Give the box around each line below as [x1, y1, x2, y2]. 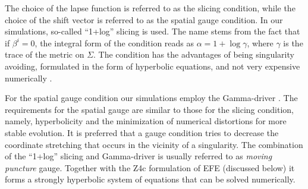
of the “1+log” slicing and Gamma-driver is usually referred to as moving [5, 150, 272, 162]
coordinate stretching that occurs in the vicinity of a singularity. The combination [5, 138, 303, 150]
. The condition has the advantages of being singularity [93, 48, 294, 61]
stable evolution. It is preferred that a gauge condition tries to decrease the [5, 126, 279, 138]
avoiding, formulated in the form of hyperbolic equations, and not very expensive [5, 59, 300, 72]
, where [247, 36, 274, 49]
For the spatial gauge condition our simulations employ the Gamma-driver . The [5, 92, 298, 104]
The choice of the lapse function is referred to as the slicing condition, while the [5, 2, 296, 14]
